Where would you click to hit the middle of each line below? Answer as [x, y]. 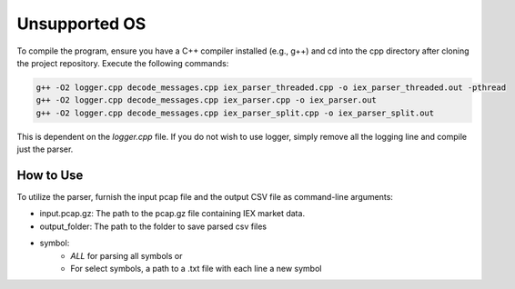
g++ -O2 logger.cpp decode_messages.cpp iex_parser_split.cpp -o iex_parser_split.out [235, 113]
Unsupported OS [81, 24]
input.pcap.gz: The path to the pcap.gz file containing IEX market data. [172, 214]
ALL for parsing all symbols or [126, 255]
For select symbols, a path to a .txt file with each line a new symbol [196, 268]
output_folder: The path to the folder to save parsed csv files [153, 226]
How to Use [50, 175]
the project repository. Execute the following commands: [123, 63]
